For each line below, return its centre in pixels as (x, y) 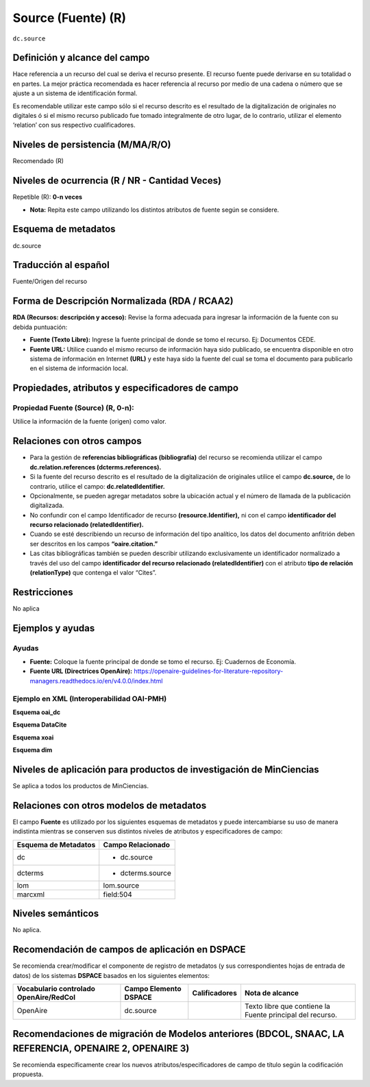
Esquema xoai (33, 737)
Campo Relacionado (137, 844)
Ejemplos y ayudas (54, 628)
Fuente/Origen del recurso (50, 282)
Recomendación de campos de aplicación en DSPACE (129, 950)
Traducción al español (61, 265)
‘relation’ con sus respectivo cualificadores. (74, 125)
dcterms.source (146, 872)
